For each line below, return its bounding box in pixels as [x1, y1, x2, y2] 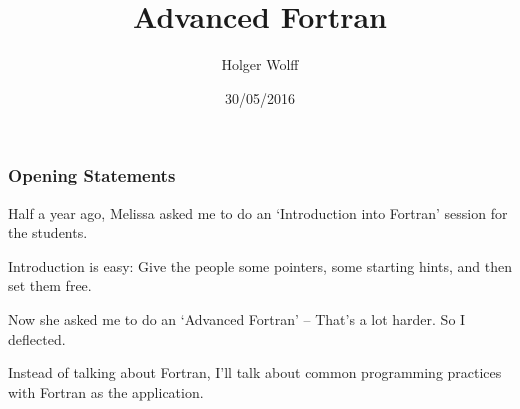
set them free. [8, 275, 92, 296]
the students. [8, 222, 88, 243]
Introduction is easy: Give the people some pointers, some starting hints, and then [8, 255, 512, 276]
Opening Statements [8, 163, 176, 188]
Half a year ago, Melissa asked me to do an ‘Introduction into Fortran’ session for [8, 202, 508, 223]
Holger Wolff [221, 54, 299, 75]
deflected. [8, 328, 66, 349]
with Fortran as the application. [8, 381, 204, 402]
